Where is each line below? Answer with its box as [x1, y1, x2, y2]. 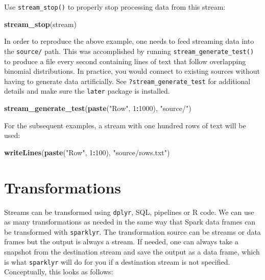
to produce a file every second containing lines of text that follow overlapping [4, 55, 246, 66]
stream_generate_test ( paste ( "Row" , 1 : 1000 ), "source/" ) [4, 103, 191, 113]
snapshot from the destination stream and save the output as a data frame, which [4, 246, 260, 257]
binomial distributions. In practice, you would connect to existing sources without [4, 66, 260, 76]
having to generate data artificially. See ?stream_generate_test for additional [4, 75, 251, 86]
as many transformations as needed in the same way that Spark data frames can [4, 216, 256, 227]
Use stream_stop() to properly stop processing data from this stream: [4, 2, 226, 12]
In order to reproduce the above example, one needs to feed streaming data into [4, 36, 254, 46]
